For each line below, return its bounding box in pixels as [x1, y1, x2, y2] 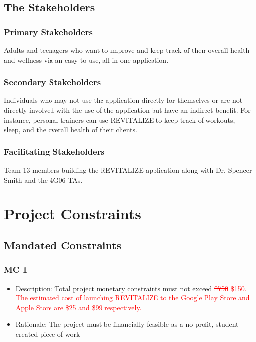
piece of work [40, 328, 80, 339]
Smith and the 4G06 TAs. [4, 174, 83, 185]
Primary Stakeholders [4, 25, 93, 38]
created [15, 328, 38, 339]
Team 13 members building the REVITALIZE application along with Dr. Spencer [4, 165, 252, 175]
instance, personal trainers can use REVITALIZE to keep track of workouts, [4, 114, 235, 125]
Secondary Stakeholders [4, 76, 101, 88]
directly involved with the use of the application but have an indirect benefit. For [4, 105, 251, 115]
